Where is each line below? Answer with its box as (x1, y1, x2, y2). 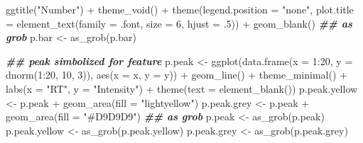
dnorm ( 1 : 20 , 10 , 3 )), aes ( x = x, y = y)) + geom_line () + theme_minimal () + (6, 67, 347, 82)
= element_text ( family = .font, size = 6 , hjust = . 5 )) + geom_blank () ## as (6, 16, 352, 30)
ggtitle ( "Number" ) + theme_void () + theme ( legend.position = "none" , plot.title (6, 2, 354, 16)
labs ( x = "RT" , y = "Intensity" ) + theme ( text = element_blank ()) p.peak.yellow (6, 81, 358, 96)
